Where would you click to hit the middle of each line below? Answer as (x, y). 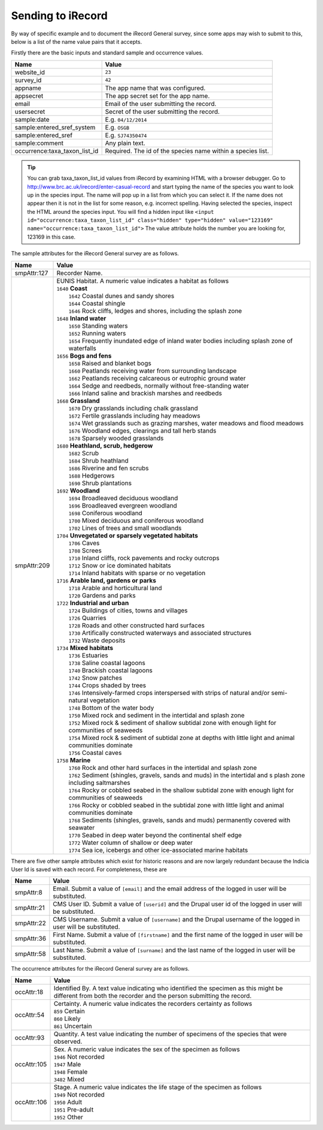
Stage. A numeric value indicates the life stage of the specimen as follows (158, 1087)
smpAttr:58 (30, 954)
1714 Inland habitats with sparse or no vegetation (137, 573)
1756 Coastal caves (95, 753)
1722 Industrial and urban (93, 603)
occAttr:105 (31, 1064)
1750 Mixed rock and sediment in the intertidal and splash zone (156, 715)
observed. (68, 1041)
